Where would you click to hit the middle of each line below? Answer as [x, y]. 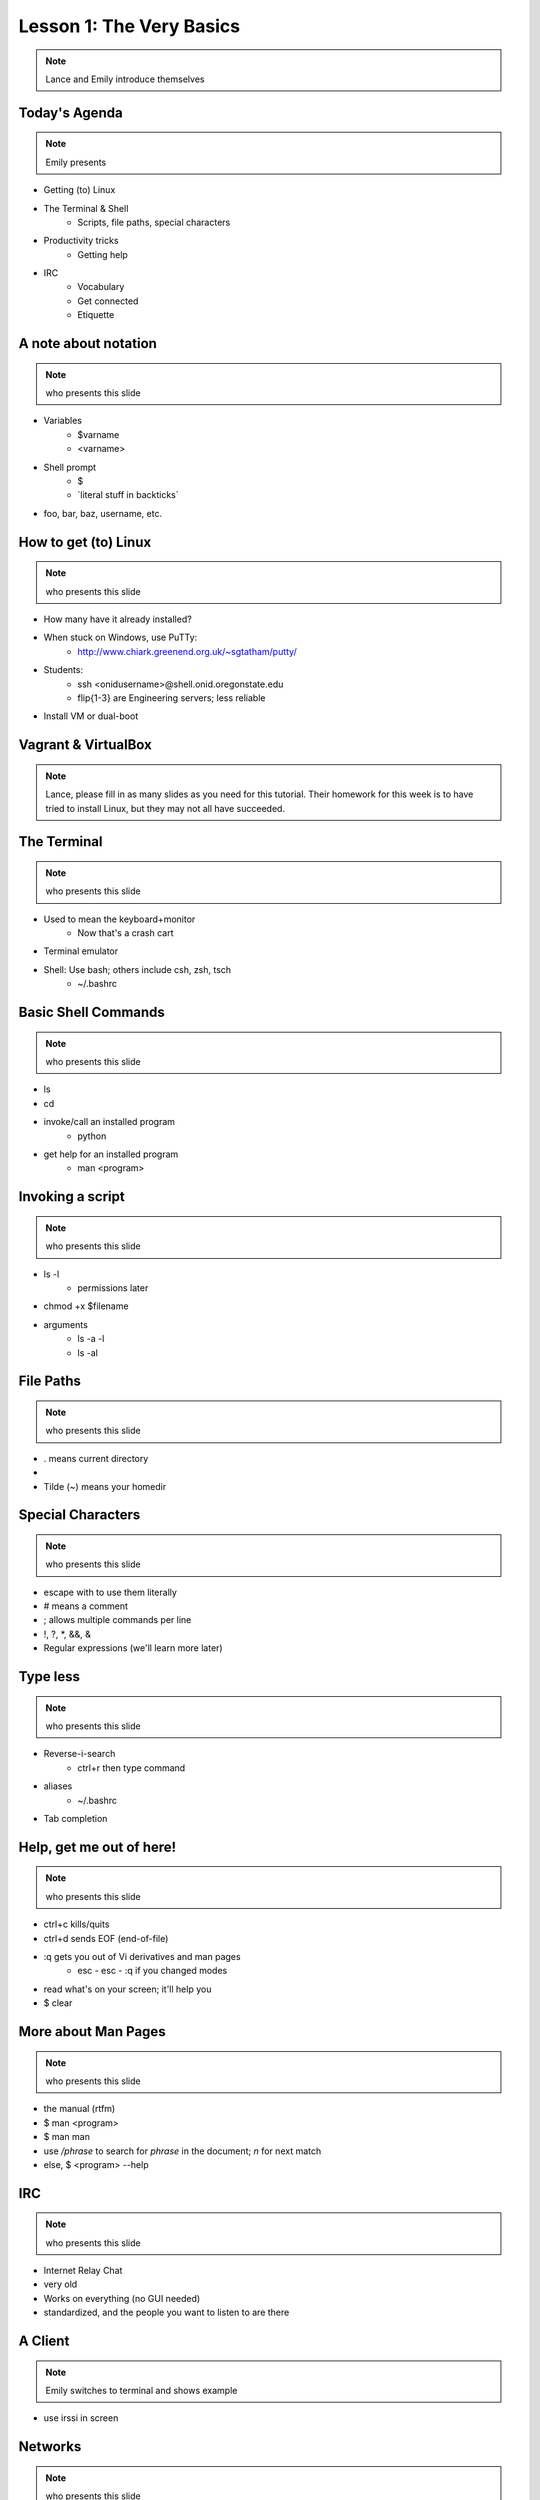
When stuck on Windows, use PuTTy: [120, 637]
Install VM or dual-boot [91, 716]
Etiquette [96, 315]
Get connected [108, 301]
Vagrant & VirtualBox [85, 745]
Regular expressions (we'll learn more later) [133, 1648]
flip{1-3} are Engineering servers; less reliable [171, 697]
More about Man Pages [92, 2031]
